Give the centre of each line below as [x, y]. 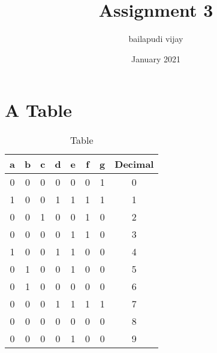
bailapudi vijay [156, 39]
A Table [39, 110]
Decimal [134, 164]
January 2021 [156, 58]
